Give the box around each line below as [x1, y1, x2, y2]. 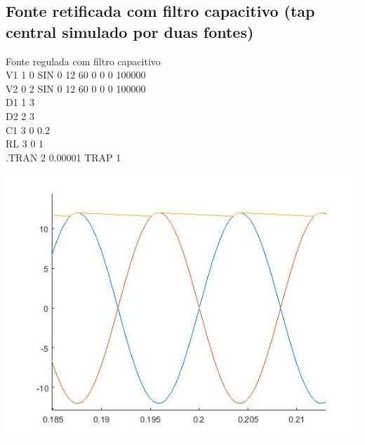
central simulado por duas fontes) [6, 20, 254, 42]
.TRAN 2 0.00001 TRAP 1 [6, 150, 121, 164]
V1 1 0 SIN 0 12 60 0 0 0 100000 [6, 67, 146, 82]
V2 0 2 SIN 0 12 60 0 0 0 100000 [6, 81, 146, 95]
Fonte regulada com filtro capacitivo [6, 53, 161, 68]
